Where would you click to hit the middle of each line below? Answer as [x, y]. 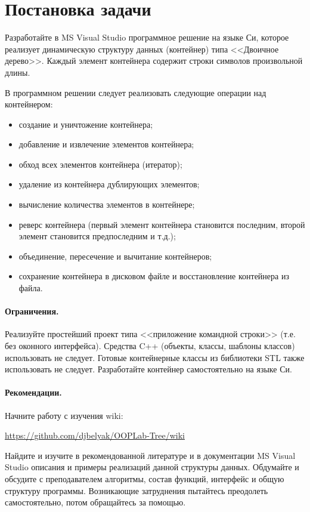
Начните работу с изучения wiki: [64, 415]
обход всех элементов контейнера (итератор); [100, 164]
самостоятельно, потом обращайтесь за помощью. [95, 502]
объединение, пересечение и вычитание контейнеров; [115, 256]
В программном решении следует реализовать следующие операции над [136, 92]
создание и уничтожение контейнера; [86, 124]
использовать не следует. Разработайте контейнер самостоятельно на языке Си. [148, 369]
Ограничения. [32, 311]
